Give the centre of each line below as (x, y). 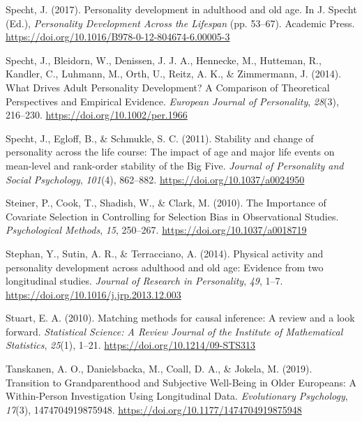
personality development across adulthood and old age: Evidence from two (165, 267)
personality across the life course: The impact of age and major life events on (170, 152)
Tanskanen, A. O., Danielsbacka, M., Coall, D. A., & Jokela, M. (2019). (159, 369)
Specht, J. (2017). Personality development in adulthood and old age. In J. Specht (181, 9)
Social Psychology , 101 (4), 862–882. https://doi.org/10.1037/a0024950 (155, 179)
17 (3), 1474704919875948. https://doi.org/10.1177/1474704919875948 (154, 409)
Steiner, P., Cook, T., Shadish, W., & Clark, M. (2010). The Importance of (166, 203)
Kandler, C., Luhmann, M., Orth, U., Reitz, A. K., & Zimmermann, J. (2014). (174, 74)
